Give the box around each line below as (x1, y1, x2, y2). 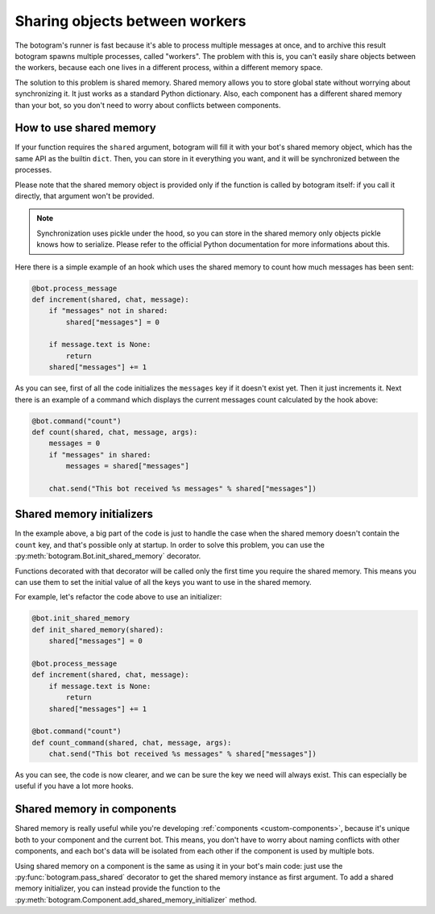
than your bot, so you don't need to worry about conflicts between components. (14, 100, 281, 110)
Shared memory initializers (14, 507, 153, 521)
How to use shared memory (14, 121, 156, 135)
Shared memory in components (14, 803, 177, 816)
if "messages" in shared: (48, 450, 151, 459)
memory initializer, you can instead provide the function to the (14, 883, 221, 893)
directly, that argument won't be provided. (14, 190, 155, 201)
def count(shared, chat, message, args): (31, 428, 198, 436)
